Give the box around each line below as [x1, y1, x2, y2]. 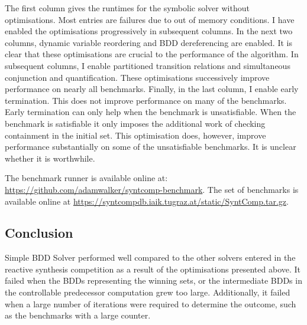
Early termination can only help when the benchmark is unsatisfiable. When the [5, 106, 296, 118]
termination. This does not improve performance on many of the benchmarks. [5, 94, 287, 106]
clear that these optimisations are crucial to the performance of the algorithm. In [5, 48, 299, 60]
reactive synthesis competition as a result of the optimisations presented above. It [5, 262, 301, 275]
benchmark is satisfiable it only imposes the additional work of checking [5, 117, 266, 129]
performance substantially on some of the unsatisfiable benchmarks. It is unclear [5, 140, 296, 153]
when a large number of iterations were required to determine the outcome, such [5, 297, 296, 310]
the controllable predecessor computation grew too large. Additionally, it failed [5, 286, 290, 298]
